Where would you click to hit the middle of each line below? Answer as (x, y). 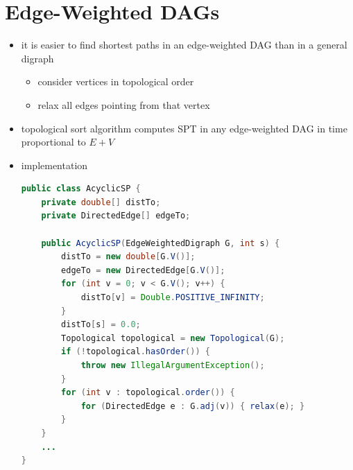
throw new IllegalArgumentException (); (173, 365)
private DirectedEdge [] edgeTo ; (116, 216)
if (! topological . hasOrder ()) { (136, 352)
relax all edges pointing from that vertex (124, 104)
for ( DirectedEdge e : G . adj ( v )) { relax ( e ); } (193, 406)
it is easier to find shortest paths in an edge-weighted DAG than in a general (184, 45)
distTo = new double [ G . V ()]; (128, 257)
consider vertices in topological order (116, 81)
